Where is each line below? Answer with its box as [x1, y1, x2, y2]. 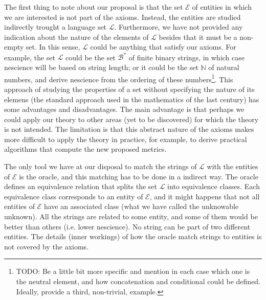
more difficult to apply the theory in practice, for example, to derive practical [4, 133, 247, 144]
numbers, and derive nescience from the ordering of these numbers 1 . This [4, 72, 233, 84]
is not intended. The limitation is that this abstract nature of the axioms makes [4, 124, 254, 134]
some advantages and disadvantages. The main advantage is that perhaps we [4, 104, 245, 114]
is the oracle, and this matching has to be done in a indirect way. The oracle [19, 171, 258, 181]
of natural [208, 62, 239, 73]
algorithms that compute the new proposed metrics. [4, 144, 167, 154]
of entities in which [192, 2, 252, 12]
